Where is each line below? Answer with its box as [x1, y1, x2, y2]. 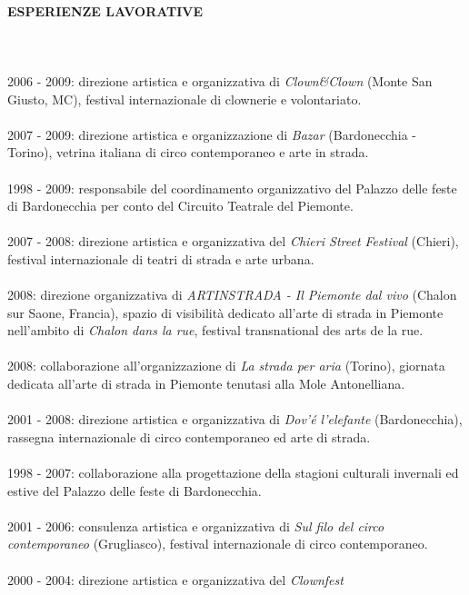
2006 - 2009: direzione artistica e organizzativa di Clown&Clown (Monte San [7, 71, 433, 90]
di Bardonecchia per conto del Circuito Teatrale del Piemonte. [7, 196, 354, 215]
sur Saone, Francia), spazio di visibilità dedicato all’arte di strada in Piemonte [7, 302, 444, 322]
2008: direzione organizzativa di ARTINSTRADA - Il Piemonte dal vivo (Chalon [7, 285, 457, 304]
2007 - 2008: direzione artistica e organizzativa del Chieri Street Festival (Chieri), [7, 232, 459, 251]
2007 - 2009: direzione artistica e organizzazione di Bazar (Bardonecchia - [7, 124, 416, 144]
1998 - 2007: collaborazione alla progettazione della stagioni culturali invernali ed [7, 463, 459, 482]
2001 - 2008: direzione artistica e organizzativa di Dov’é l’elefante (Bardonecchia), [7, 410, 463, 429]
